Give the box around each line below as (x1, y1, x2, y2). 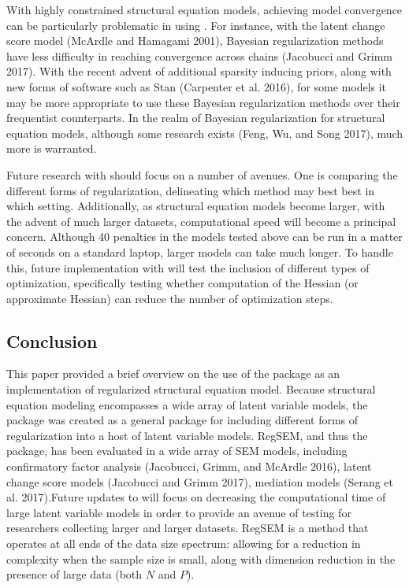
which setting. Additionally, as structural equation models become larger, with (6, 198, 385, 214)
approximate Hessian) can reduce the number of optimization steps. (6, 290, 333, 306)
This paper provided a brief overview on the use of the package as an (6, 365, 340, 382)
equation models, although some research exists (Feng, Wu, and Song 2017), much (6, 124, 403, 141)
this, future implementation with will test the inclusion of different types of (6, 259, 370, 276)
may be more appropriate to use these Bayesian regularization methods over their (6, 94, 400, 110)
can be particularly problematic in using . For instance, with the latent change (6, 17, 385, 33)
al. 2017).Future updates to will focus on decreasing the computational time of (6, 489, 386, 505)
